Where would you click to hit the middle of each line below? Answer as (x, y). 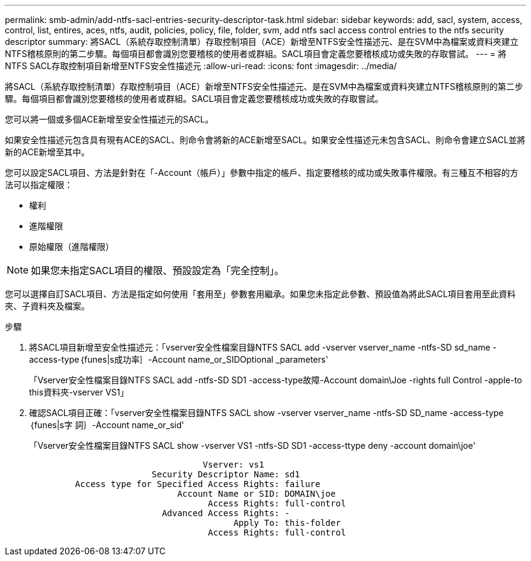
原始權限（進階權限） (72, 247)
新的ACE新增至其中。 (47, 152)
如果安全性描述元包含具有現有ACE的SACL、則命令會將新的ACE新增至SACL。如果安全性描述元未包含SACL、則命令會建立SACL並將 (265, 140)
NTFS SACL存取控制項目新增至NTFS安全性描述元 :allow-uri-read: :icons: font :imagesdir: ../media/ (201, 66)
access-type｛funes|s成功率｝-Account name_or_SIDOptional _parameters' (179, 359)
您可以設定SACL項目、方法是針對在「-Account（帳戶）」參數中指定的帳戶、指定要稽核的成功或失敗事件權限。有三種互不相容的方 (262, 173)
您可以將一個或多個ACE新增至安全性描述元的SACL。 (109, 119)
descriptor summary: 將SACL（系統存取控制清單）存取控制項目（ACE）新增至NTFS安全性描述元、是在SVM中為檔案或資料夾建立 (262, 42)
